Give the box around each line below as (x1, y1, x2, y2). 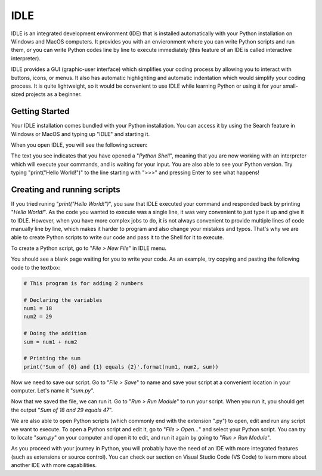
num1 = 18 (23, 305, 52, 311)
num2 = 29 (23, 313, 52, 320)
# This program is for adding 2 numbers (23, 280, 143, 286)
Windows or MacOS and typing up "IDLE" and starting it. (11, 130, 150, 137)
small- (282, 82, 298, 89)
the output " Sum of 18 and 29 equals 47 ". (11, 406, 113, 413)
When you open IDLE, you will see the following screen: (11, 141, 148, 149)
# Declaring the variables (23, 296, 103, 304)
